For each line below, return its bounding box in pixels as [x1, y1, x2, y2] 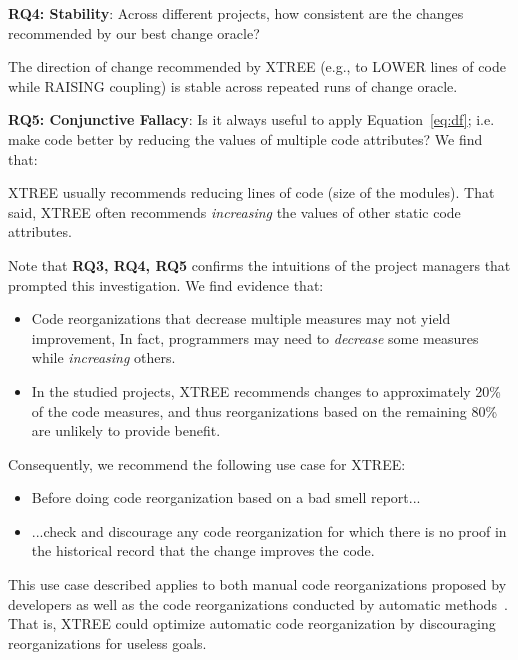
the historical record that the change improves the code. [31, 540, 375, 561]
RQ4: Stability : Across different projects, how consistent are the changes [8, 3, 464, 23]
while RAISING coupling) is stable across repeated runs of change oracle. [8, 75, 458, 96]
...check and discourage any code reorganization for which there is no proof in [31, 520, 507, 541]
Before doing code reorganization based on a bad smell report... [31, 487, 421, 508]
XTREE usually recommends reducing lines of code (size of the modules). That [8, 182, 495, 203]
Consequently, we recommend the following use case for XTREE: [8, 453, 406, 474]
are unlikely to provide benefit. [31, 420, 221, 441]
